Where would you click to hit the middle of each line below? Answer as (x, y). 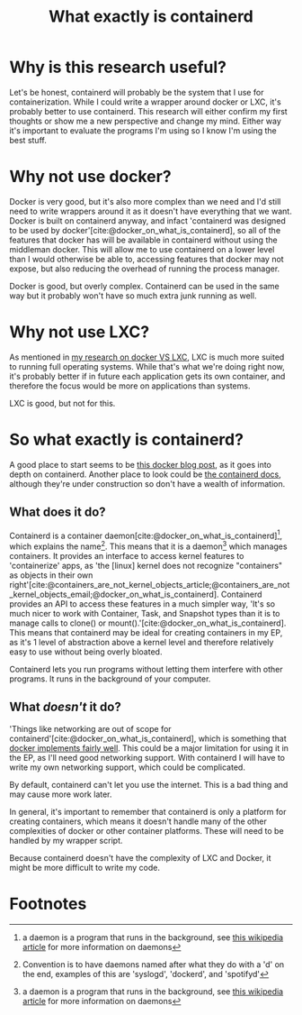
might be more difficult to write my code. (84, 867)
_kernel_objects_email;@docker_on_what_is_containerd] (113, 594)
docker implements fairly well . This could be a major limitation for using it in (149, 748)
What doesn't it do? (65, 707)
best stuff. (28, 140)
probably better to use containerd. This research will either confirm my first (148, 111)
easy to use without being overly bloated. (86, 652)
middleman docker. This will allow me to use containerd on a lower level (142, 249)
